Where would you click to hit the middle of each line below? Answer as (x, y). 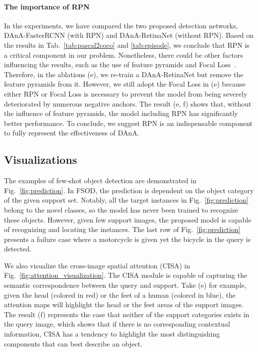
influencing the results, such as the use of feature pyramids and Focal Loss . (120, 64)
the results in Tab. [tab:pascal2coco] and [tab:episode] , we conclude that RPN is (127, 45)
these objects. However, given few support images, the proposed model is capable (128, 219)
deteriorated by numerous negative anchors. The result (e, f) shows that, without (128, 103)
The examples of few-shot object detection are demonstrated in (100, 180)
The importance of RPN (47, 6)
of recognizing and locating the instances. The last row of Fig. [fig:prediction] (122, 229)
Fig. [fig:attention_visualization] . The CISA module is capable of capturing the (126, 275)
